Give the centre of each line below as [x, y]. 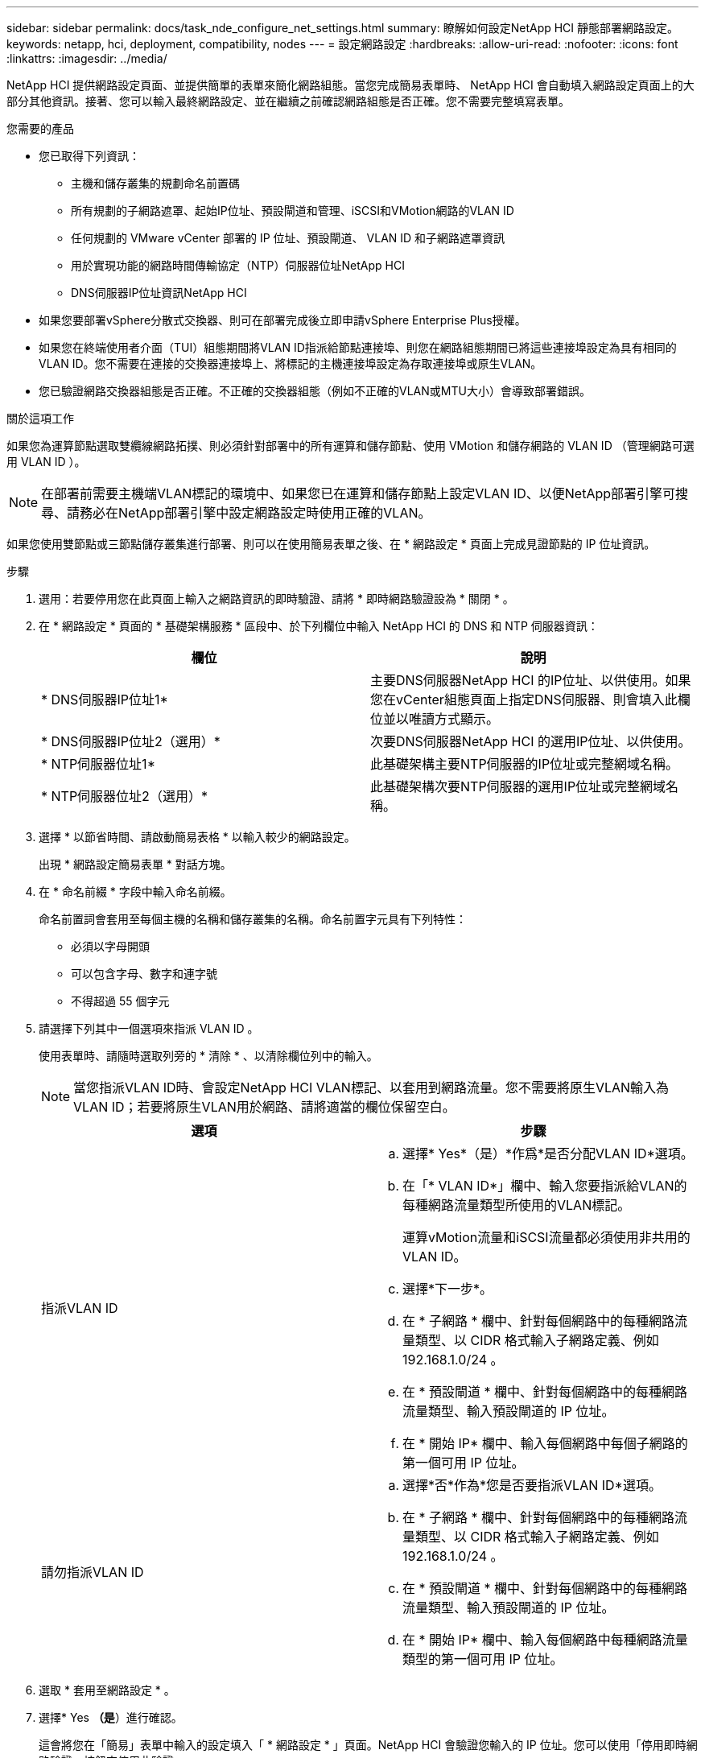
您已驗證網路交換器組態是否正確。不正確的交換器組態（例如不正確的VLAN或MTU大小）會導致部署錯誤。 [315, 391]
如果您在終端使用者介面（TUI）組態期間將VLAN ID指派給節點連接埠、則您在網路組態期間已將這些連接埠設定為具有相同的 [358, 347]
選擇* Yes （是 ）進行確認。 [111, 1717]
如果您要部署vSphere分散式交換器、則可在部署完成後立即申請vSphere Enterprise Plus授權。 [282, 320]
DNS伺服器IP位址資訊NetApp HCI [159, 293]
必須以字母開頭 [110, 946]
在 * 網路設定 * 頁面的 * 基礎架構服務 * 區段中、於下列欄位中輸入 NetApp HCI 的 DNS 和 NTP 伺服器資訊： [319, 626]
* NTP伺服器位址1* [98, 764]
